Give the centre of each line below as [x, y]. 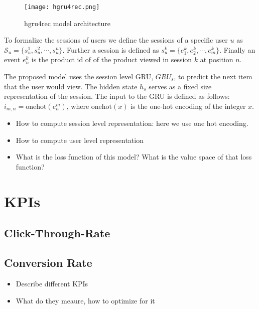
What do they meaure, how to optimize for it [85, 300]
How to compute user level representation [80, 140]
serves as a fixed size [180, 86]
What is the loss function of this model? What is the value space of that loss [134, 157]
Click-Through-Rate [57, 233]
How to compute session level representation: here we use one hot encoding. [132, 123]
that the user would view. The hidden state [71, 86]
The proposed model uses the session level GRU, [79, 76]
